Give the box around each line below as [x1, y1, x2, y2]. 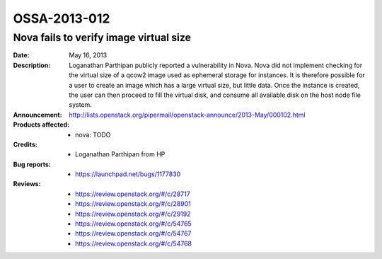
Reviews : [13, 180, 41, 188]
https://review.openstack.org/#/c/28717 [75, 190, 190, 198]
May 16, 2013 [69, 51, 108, 59]
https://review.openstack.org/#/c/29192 [75, 209, 191, 218]
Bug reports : [13, 160, 51, 168]
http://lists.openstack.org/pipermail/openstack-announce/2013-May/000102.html [69, 110, 306, 119]
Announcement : [13, 110, 63, 119]
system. [69, 100, 92, 109]
